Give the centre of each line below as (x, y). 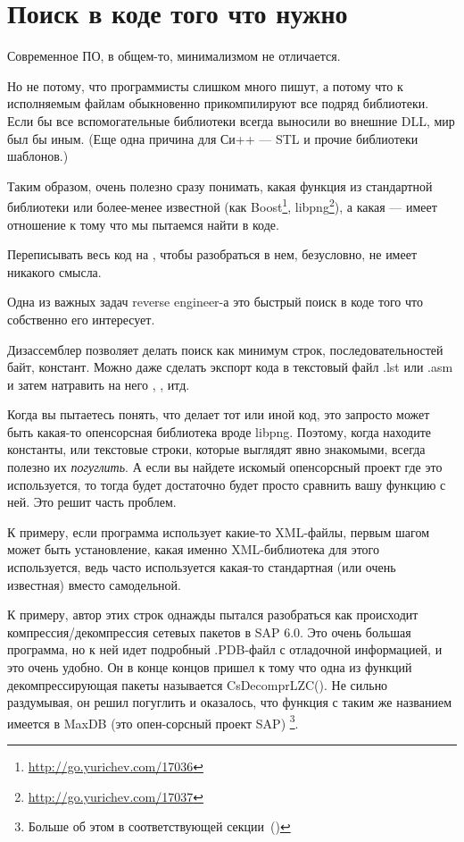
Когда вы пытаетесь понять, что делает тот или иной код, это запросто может (219, 414)
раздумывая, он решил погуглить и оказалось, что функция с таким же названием (230, 702)
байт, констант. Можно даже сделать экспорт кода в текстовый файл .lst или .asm (230, 367)
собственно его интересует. (81, 319)
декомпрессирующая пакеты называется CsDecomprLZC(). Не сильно (198, 684)
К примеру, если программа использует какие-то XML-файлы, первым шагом (218, 531)
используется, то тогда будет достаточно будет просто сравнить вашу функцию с (227, 484)
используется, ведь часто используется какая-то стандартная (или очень (202, 567)
